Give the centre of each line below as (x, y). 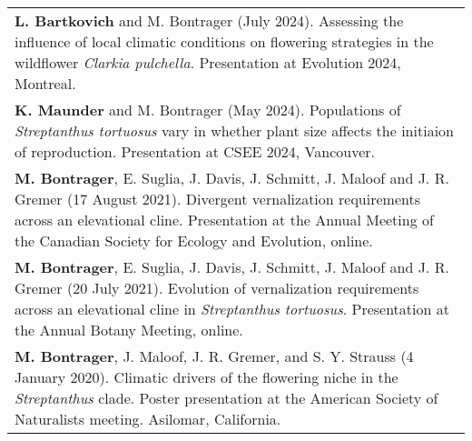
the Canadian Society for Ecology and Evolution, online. (194, 241)
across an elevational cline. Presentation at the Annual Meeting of (224, 220)
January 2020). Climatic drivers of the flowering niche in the (206, 377)
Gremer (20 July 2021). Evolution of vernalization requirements (217, 288)
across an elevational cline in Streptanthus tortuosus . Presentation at (232, 309)
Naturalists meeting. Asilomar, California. (148, 419)
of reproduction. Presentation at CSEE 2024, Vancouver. (195, 151)
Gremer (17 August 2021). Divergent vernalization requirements (217, 199)
